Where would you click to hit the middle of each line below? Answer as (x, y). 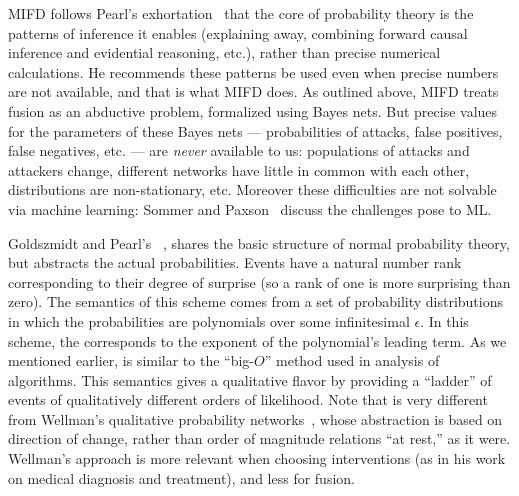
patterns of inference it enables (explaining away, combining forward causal (238, 32)
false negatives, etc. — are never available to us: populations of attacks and (239, 150)
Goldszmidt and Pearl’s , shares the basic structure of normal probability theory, (259, 242)
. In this (444, 320)
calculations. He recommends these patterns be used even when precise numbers (253, 71)
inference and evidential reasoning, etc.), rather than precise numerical (224, 52)
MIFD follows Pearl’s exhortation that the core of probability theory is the (241, 13)
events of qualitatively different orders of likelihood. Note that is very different (248, 399)
